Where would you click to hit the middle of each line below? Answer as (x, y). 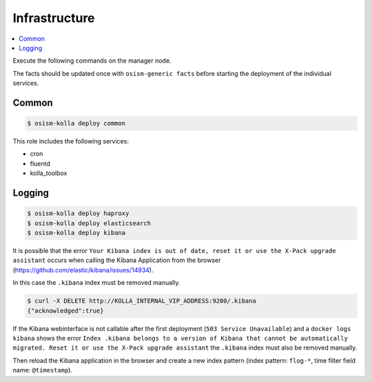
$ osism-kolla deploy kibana (76, 233)
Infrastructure (54, 18)
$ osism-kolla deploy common (76, 123)
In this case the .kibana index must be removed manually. (96, 283)
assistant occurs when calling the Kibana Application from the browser (117, 260)
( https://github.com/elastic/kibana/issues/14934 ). (83, 270)
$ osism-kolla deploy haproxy (78, 213)
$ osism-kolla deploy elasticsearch (89, 223)
